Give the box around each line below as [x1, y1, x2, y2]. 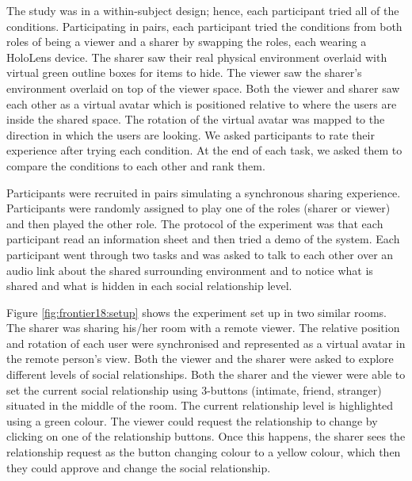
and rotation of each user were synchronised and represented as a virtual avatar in [6, 334, 406, 351]
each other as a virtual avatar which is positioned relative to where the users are [6, 95, 397, 112]
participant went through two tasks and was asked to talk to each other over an [6, 246, 394, 262]
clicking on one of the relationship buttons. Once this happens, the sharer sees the [6, 428, 406, 445]
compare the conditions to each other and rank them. [6, 157, 265, 174]
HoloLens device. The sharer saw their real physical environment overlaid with [6, 48, 387, 65]
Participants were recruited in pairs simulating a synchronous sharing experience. [6, 184, 401, 200]
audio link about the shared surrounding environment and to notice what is [6, 261, 373, 278]
